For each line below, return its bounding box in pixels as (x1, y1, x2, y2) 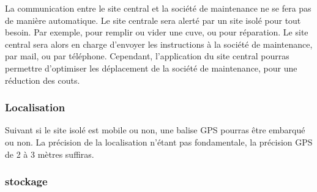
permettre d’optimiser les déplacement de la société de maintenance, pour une (5, 61, 297, 74)
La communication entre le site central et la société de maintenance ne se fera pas (5, 2, 311, 14)
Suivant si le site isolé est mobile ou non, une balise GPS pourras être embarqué (5, 124, 305, 136)
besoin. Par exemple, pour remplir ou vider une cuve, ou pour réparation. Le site (5, 26, 308, 39)
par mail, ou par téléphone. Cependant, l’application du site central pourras (5, 50, 289, 62)
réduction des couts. (5, 73, 80, 86)
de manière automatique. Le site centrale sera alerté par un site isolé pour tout (5, 13, 301, 26)
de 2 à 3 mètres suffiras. (5, 147, 94, 160)
